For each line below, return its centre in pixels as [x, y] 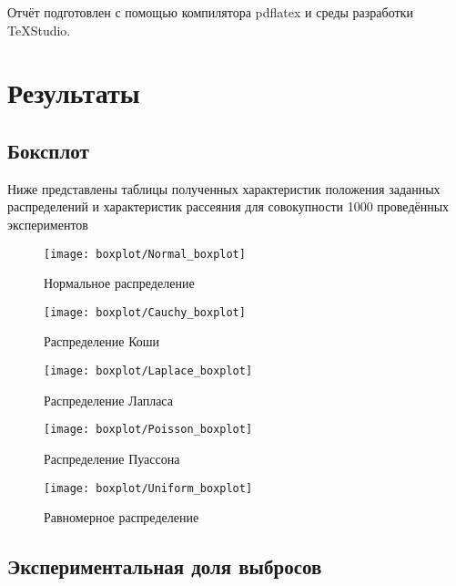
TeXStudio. [39, 30]
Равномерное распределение [122, 517]
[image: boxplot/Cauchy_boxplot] [145, 312]
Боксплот [48, 150]
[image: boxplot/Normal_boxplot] [145, 254]
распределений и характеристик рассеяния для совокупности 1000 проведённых [228, 206]
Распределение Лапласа [108, 400]
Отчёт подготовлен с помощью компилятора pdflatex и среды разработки [210, 12]
